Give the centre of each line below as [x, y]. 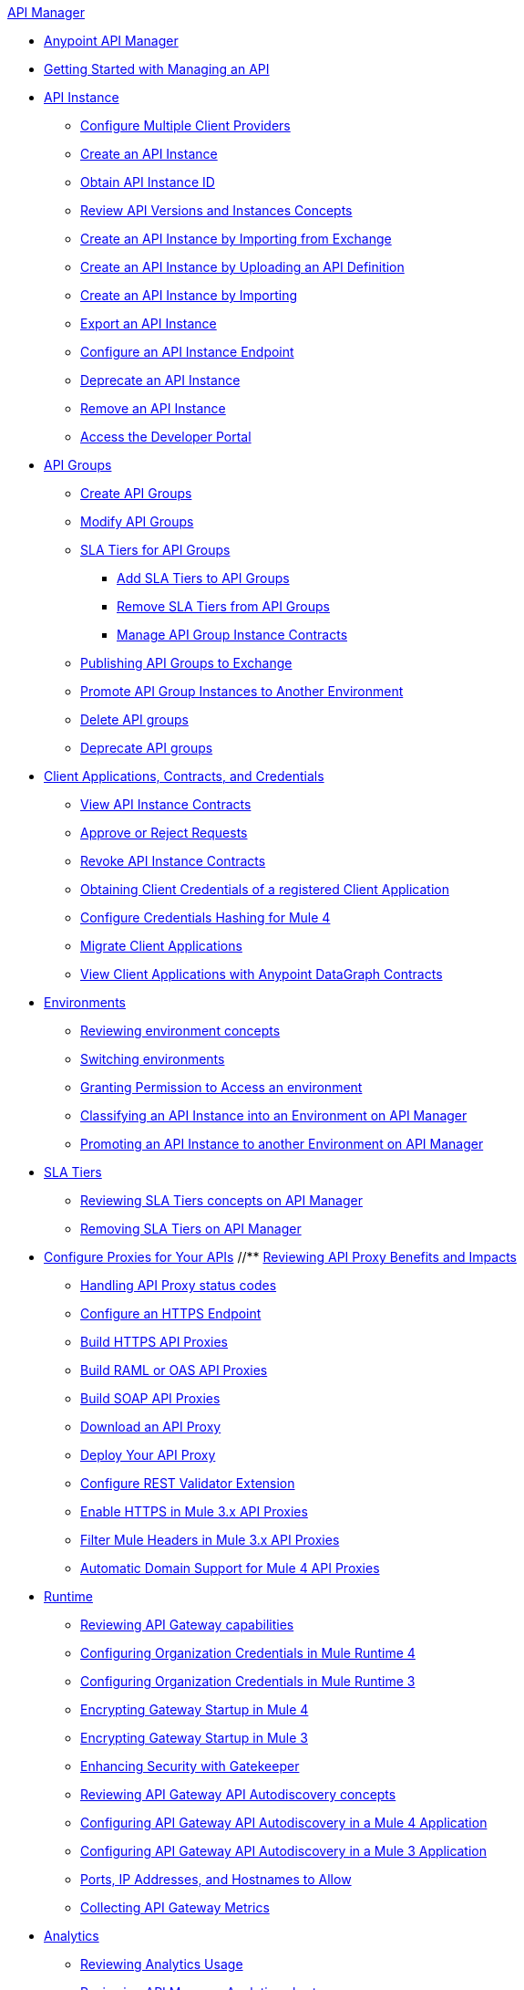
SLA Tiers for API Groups [155, 550]
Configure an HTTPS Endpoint [171, 1313]
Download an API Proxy [151, 1427]
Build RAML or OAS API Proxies [174, 1370]
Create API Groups [136, 493]
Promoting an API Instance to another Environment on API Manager [282, 1144]
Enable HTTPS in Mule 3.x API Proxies [194, 1511]
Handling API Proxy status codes [179, 1285]
